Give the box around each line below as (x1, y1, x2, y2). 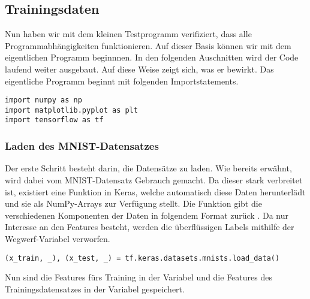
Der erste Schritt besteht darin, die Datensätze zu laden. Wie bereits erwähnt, (5, 162, 292, 174)
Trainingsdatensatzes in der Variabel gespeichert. (5, 282, 185, 295)
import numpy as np (5, 96, 82, 105)
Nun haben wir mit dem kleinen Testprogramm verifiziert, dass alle (5, 28, 252, 40)
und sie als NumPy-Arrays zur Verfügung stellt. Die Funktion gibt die (5, 197, 262, 210)
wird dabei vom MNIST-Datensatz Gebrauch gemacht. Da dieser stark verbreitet (5, 173, 303, 186)
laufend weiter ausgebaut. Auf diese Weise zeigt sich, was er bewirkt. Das (5, 62, 274, 75)
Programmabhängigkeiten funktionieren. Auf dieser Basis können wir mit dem (5, 39, 291, 52)
